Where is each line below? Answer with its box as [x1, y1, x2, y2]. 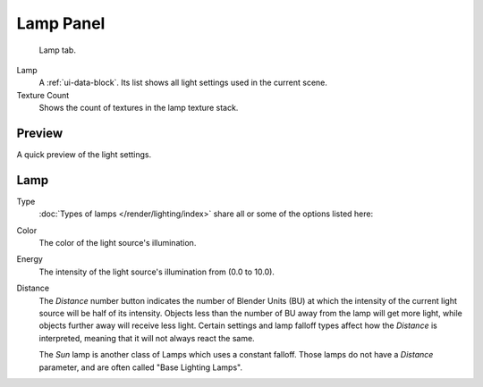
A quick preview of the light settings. [16, 149, 152, 160]
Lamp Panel [16, 13, 106, 33]
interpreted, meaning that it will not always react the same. [38, 332, 255, 343]
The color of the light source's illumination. [38, 238, 197, 248]
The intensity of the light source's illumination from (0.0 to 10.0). [38, 266, 275, 277]
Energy [16, 254, 44, 265]
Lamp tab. [38, 45, 76, 55]
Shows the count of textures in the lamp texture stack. [38, 103, 239, 114]
